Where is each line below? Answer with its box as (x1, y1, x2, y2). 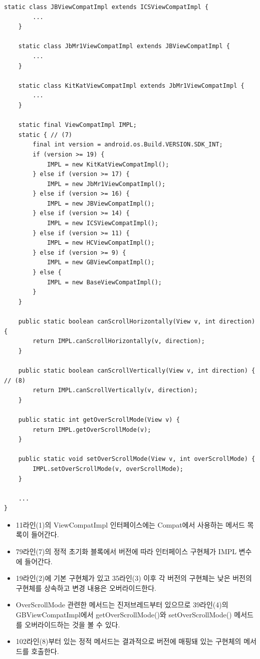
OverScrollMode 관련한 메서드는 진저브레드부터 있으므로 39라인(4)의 (16, 599, 228, 610)
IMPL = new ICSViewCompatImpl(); (47, 220, 158, 227)
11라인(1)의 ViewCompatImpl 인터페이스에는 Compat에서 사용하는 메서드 (16, 519, 245, 530)
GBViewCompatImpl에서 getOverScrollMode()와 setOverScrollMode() (16, 609, 232, 620)
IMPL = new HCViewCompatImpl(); (47, 239, 155, 247)
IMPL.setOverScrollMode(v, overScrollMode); (33, 465, 183, 472)
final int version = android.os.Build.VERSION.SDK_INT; (33, 141, 223, 148)
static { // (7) (18, 131, 73, 138)
